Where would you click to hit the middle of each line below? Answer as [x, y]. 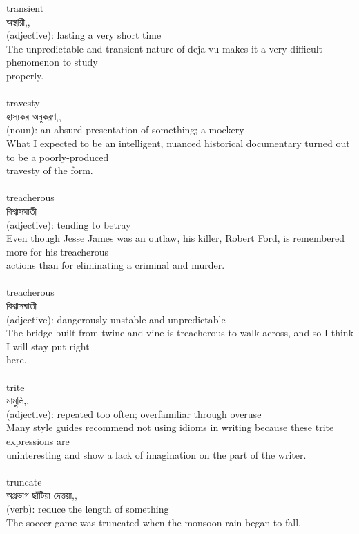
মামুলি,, [18, 400]
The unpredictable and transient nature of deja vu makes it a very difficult [165, 48]
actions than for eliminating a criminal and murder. [116, 265]
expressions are [38, 441]
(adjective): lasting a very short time [84, 35]
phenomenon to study [52, 62]
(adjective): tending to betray [69, 224]
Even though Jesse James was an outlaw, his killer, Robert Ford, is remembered [176, 238]
